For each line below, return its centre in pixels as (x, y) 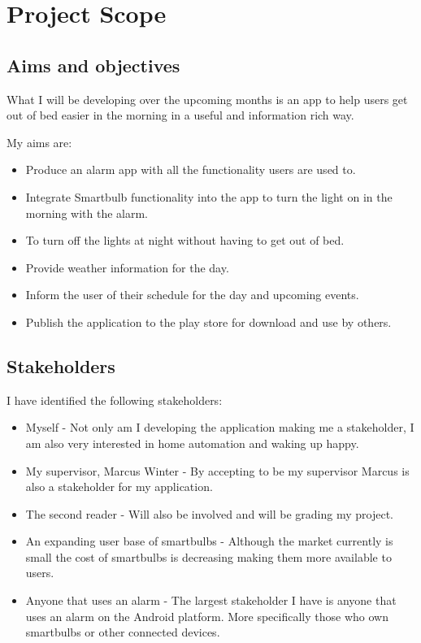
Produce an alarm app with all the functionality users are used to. (191, 169)
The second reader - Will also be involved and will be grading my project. (209, 513)
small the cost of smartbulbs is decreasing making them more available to (208, 556)
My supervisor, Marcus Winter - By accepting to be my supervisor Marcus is (217, 470)
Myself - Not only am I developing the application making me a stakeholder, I (220, 427)
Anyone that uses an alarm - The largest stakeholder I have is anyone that (211, 600)
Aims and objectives (93, 65)
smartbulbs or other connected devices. (123, 632)
